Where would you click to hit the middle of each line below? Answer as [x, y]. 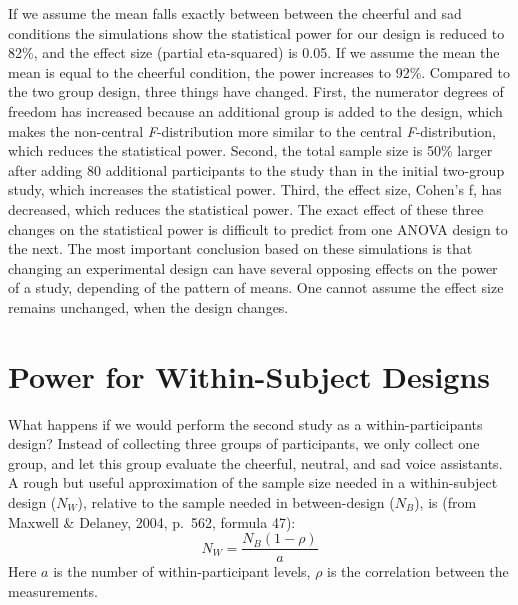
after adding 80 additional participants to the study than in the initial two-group [256, 169]
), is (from [445, 502]
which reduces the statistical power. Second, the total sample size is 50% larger [250, 150]
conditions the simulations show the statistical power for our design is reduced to [256, 32]
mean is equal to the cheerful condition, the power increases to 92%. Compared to [259, 71]
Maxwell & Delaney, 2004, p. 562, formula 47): [152, 521]
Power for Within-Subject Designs [249, 375]
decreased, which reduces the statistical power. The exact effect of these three [246, 208]
